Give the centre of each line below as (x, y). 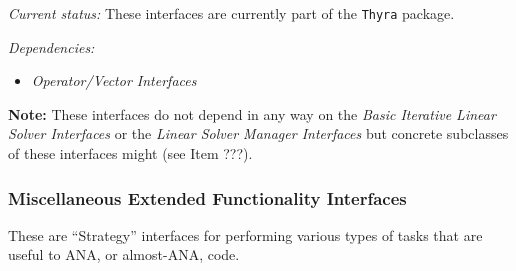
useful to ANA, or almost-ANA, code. (124, 254)
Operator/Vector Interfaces (114, 80)
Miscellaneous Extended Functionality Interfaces (207, 197)
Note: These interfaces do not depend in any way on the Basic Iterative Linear (252, 113)
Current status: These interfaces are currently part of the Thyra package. (231, 13)
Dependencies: (51, 46)
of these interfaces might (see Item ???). (130, 153)
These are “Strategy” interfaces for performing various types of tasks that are (245, 234)
